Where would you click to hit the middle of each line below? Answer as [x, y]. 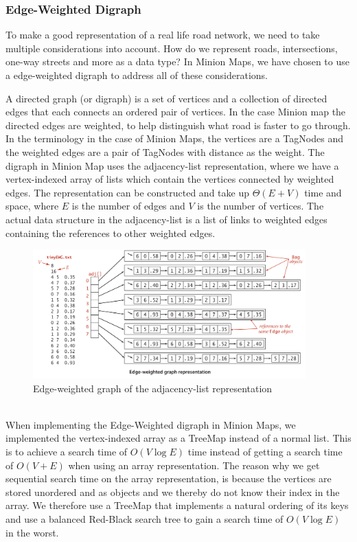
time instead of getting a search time [265, 452]
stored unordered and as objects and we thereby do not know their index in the [173, 492]
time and [323, 192]
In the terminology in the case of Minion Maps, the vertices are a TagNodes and [174, 138]
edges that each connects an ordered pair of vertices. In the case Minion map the [176, 112]
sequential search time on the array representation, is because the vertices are [169, 478]
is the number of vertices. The [261, 206]
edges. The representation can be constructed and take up [127, 192]
